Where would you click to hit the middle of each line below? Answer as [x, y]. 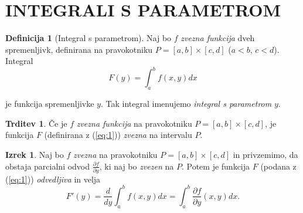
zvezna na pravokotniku [115, 154]
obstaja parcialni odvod [48, 166]
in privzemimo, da [265, 154]
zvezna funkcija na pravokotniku [134, 123]
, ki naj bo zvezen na [137, 166]
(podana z [278, 166]
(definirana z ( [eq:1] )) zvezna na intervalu [118, 135]
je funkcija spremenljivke [50, 104]
